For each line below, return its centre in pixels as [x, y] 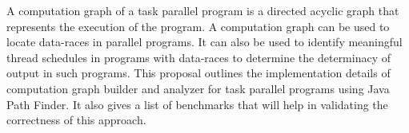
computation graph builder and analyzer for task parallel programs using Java [198, 88]
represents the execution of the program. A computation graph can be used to [198, 26]
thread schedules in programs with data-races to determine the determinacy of [199, 57]
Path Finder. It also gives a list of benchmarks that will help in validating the [197, 104]
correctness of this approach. [76, 120]
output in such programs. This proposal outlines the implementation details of [198, 73]
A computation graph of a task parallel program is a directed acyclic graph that [203, 10]
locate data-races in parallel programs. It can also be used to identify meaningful [204, 42]
